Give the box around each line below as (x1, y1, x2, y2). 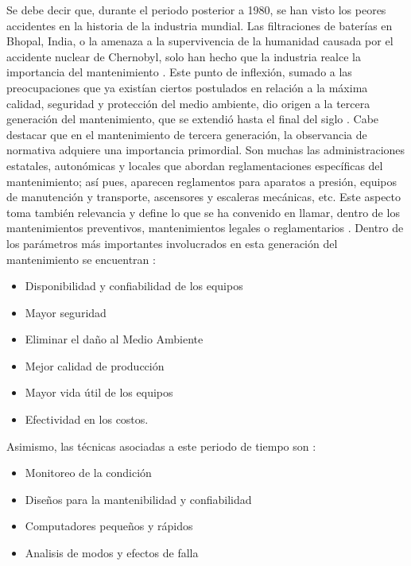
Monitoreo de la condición (25, 464, 152, 481)
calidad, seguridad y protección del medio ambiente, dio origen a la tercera (6, 95, 370, 111)
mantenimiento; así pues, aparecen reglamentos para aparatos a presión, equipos (6, 173, 397, 189)
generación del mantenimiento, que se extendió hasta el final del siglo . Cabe (6, 110, 379, 127)
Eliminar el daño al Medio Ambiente (25, 331, 204, 347)
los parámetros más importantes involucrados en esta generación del (6, 235, 338, 251)
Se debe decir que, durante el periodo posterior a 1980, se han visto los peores (6, 2, 386, 17)
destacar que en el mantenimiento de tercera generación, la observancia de (6, 126, 367, 142)
